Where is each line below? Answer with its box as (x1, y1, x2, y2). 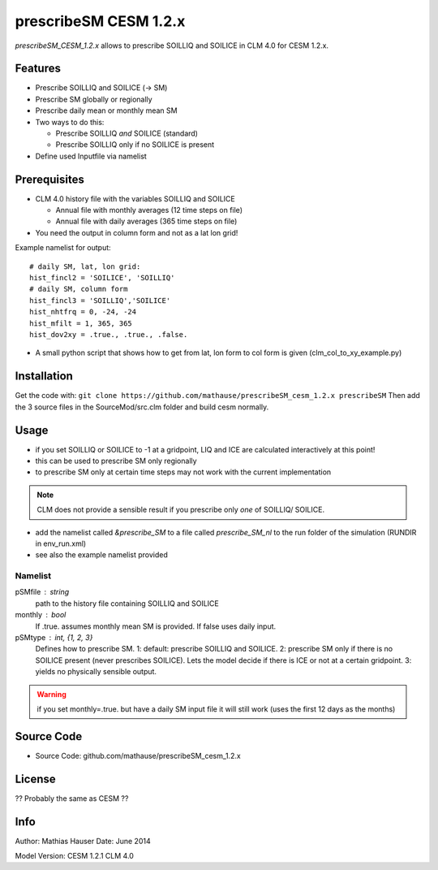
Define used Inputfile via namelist (35, 151, 148, 161)
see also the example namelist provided (35, 550, 168, 560)
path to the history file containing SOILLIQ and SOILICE (35, 598, 219, 608)
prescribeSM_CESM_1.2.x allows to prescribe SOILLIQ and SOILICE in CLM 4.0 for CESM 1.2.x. (15, 41, 328, 50)
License (15, 772, 56, 786)
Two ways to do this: (35, 117, 105, 127)
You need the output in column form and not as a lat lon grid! (35, 227, 238, 237)
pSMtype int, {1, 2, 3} (15, 633, 93, 643)
